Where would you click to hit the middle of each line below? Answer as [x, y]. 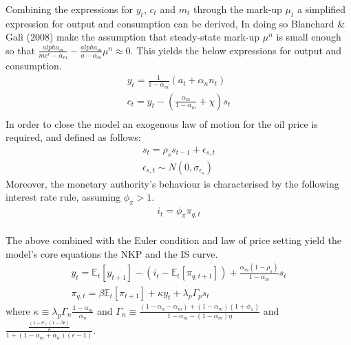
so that [20, 50]
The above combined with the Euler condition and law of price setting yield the [174, 240]
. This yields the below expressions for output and [236, 50]
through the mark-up [238, 9]
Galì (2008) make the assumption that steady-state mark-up [133, 37]
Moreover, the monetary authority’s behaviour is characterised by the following [172, 183]
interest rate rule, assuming [63, 197]
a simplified [321, 9]
